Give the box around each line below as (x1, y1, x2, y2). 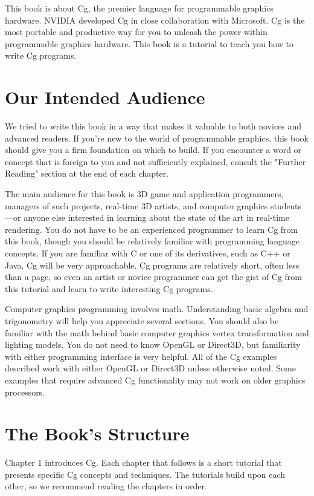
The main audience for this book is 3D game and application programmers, (5, 188, 284, 200)
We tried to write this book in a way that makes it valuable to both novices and (5, 120, 302, 132)
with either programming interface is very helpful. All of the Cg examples (5, 350, 277, 362)
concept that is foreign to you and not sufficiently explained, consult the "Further (5, 155, 306, 168)
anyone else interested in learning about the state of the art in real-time (24, 211, 289, 224)
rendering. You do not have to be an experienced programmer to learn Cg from (5, 223, 298, 235)
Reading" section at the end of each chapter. (5, 167, 169, 180)
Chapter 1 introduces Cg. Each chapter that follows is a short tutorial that (5, 456, 282, 469)
